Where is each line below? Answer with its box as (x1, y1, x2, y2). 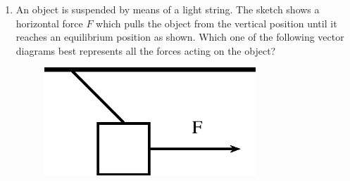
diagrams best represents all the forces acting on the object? (15, 43, 276, 58)
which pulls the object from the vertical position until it (96, 15, 337, 30)
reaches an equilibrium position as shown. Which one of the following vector (15, 29, 344, 44)
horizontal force (15, 15, 83, 30)
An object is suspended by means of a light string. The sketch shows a (15, 2, 320, 16)
